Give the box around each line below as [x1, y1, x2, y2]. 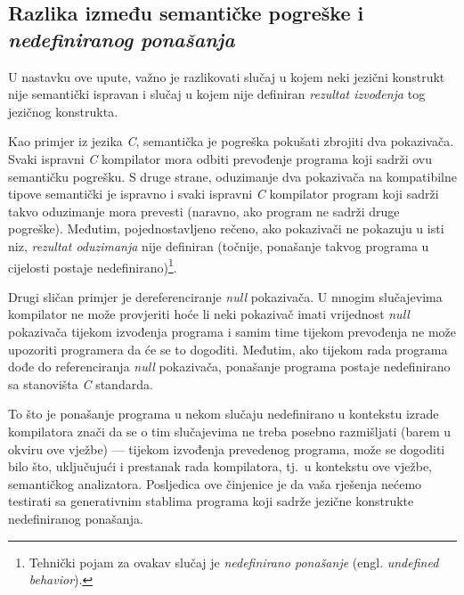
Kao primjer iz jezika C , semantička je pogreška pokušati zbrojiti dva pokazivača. [8, 132, 454, 151]
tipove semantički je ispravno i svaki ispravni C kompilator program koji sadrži [8, 184, 439, 203]
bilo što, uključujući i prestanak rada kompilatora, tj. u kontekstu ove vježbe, [8, 457, 433, 476]
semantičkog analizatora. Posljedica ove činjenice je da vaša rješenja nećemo [8, 474, 422, 493]
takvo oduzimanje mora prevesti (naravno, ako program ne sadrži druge [8, 201, 400, 220]
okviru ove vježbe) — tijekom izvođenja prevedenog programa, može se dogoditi [8, 439, 445, 458]
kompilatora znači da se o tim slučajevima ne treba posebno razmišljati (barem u [8, 421, 452, 440]
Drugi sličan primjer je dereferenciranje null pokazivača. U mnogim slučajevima [8, 287, 443, 306]
